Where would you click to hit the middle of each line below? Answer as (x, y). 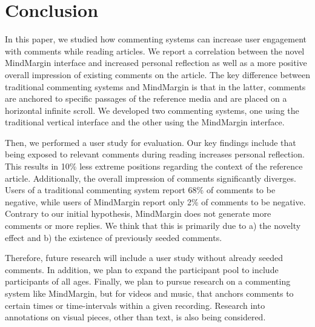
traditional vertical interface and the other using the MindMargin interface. (145, 122)
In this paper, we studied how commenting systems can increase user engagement (156, 39)
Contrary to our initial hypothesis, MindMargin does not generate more (138, 213)
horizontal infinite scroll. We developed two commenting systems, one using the (152, 110)
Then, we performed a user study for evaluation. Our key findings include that (151, 142)
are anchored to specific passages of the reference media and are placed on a (146, 98)
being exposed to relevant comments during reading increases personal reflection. (155, 154)
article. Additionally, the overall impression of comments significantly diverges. (151, 178)
